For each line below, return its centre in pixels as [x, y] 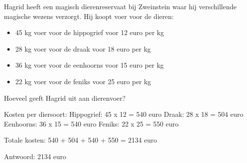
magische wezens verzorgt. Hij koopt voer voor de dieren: [89, 16]
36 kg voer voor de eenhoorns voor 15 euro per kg [89, 65]
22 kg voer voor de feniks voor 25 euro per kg [83, 81]
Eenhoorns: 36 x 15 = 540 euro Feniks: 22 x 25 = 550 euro [91, 123]
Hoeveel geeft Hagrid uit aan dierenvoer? [65, 98]
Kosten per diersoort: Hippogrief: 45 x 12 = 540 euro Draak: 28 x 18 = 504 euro [124, 114]
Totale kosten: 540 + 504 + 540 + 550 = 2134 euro [80, 140]
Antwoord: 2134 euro [35, 156]
